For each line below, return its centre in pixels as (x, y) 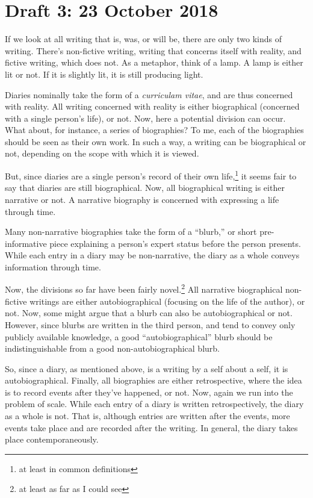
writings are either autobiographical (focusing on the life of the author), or (167, 301)
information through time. (53, 266)
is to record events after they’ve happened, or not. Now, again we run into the (149, 392)
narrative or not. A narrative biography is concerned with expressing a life (142, 199)
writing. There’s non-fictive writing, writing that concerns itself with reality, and (153, 50)
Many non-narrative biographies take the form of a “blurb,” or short (131, 232)
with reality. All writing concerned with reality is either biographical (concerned (152, 106)
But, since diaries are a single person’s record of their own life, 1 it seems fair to (151, 175)
